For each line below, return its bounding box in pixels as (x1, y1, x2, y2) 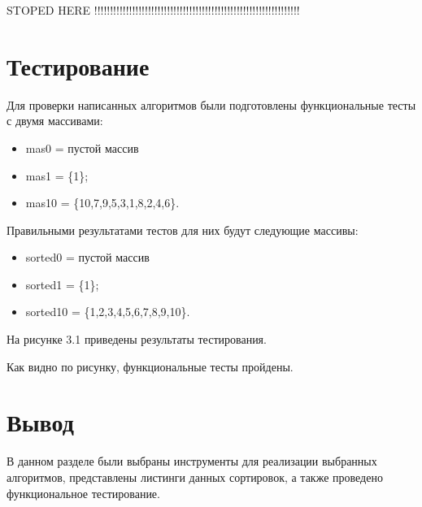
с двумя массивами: (7, 112, 103, 129)
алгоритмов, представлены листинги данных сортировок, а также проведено (7, 468, 383, 485)
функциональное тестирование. (7, 484, 160, 501)
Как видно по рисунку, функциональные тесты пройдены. (7, 357, 294, 375)
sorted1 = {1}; (25, 275, 99, 292)
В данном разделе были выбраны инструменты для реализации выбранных (7, 453, 377, 470)
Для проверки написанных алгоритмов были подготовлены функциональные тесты (7, 96, 416, 113)
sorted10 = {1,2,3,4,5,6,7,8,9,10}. (25, 303, 190, 320)
